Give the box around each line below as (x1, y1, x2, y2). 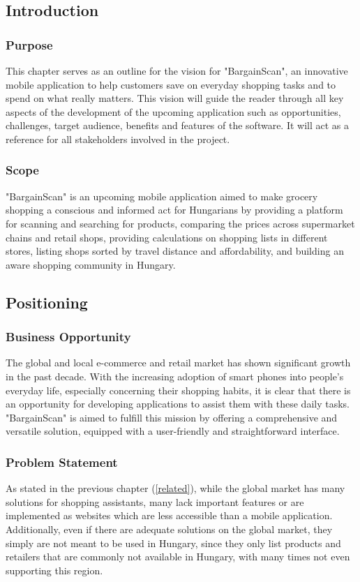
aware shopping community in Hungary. (6, 257, 176, 271)
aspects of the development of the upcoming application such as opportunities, (6, 104, 341, 119)
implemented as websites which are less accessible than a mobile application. (6, 508, 333, 523)
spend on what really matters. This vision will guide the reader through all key (6, 91, 344, 105)
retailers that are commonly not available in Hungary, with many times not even (6, 549, 350, 564)
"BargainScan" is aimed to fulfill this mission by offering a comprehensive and (6, 410, 338, 424)
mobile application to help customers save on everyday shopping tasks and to (6, 77, 336, 91)
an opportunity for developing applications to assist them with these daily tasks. (6, 396, 350, 411)
